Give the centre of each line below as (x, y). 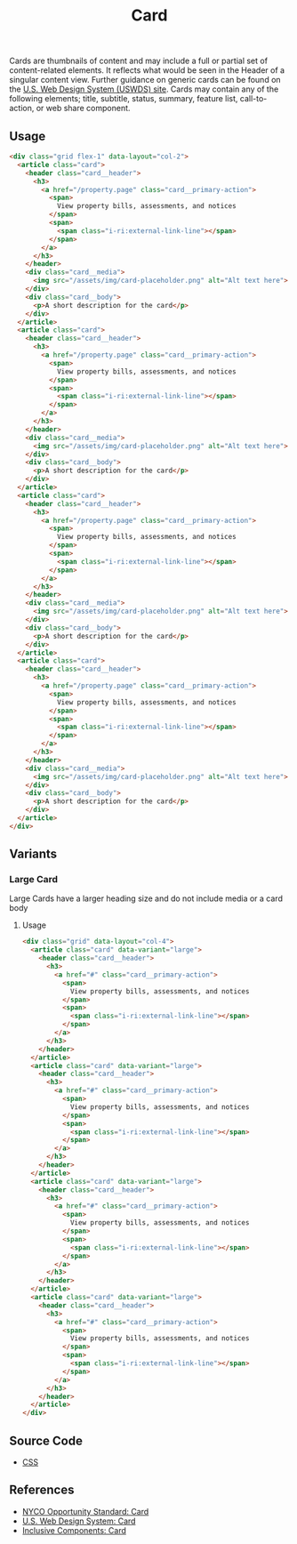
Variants (33, 854)
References (42, 1490)
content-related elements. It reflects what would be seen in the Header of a (147, 70)
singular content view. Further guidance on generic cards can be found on (145, 80)
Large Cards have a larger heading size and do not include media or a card (146, 898)
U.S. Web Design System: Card (79, 1521)
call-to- (253, 99)
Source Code (46, 1440)
